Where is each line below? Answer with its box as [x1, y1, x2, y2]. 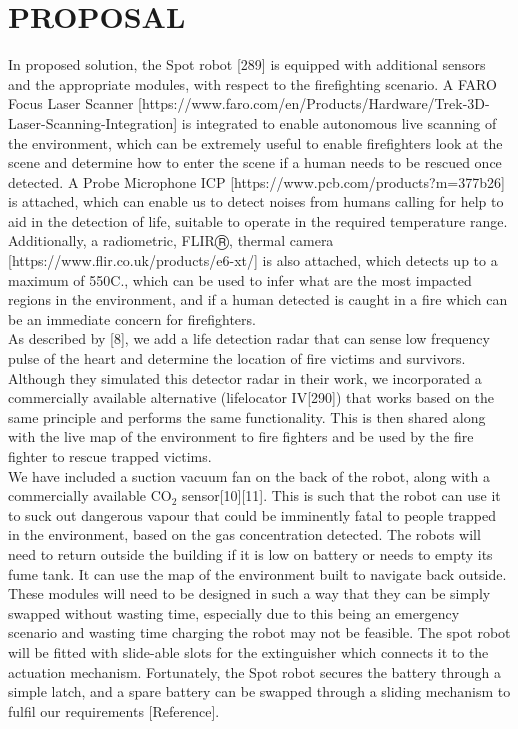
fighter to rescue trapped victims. [8, 446, 212, 466]
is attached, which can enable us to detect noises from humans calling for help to [8, 191, 504, 212]
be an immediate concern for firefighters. [8, 308, 256, 329]
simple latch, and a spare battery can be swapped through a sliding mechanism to [8, 681, 511, 702]
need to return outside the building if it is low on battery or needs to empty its [8, 543, 493, 564]
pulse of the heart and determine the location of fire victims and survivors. [8, 348, 466, 369]
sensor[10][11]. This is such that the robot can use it [182, 485, 501, 506]
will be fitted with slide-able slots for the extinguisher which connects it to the [8, 641, 489, 662]
